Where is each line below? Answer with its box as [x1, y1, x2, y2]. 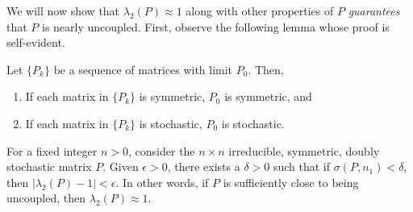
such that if [273, 158, 330, 175]
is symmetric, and [224, 88, 312, 105]
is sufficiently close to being [223, 173, 359, 190]
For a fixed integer [6, 142, 98, 159]
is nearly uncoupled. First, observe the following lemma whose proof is [42, 18, 390, 35]
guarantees [348, 2, 400, 19]
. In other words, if [115, 173, 209, 190]
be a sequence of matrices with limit [53, 60, 233, 77]
